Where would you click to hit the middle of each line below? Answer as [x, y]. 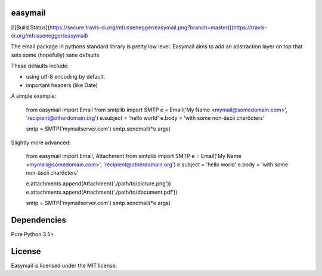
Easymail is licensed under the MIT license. [64, 265]
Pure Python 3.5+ [32, 234]
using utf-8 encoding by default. [66, 77]
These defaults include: [40, 66]
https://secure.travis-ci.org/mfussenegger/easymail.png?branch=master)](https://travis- [158, 27]
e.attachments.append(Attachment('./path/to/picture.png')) [98, 184]
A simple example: [34, 96]
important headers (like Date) [62, 85]
